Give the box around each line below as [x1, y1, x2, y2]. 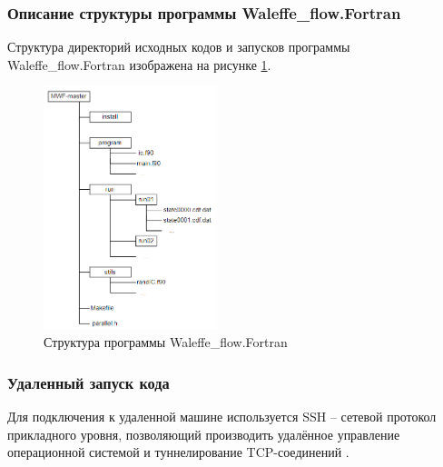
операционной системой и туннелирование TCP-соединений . [7, 442, 349, 462]
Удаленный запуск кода [7, 371, 170, 393]
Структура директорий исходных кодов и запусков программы [7, 37, 350, 56]
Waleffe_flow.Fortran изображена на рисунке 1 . [7, 55, 271, 74]
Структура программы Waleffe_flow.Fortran [44, 333, 288, 352]
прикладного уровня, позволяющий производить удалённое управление [7, 424, 400, 443]
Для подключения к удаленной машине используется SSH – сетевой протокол [7, 407, 437, 426]
